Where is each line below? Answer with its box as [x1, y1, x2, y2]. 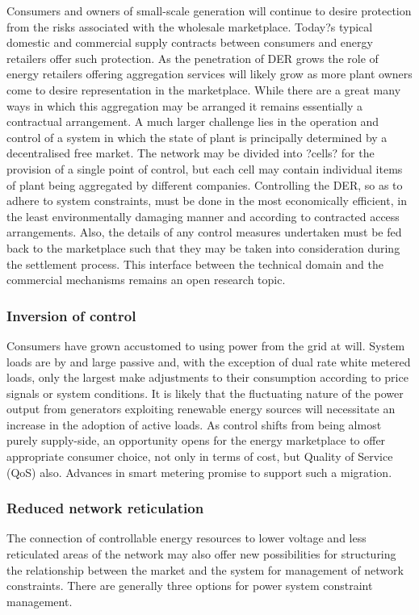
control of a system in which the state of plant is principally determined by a [6, 128, 388, 145]
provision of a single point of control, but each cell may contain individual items [6, 160, 403, 177]
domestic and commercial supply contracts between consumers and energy [6, 34, 373, 51]
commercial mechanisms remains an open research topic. [6, 271, 286, 288]
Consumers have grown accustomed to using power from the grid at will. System [6, 337, 405, 354]
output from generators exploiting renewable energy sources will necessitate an [6, 400, 396, 417]
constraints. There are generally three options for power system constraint [6, 577, 373, 594]
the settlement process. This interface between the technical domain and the [6, 255, 383, 272]
